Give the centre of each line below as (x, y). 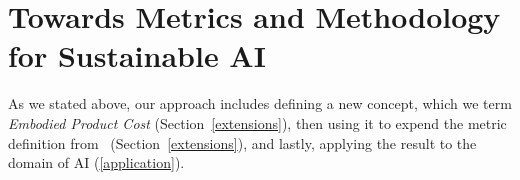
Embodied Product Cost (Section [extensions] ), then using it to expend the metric (257, 122)
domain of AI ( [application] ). (96, 162)
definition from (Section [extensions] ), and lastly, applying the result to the (242, 142)
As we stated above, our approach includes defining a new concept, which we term (260, 103)
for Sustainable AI (137, 55)
